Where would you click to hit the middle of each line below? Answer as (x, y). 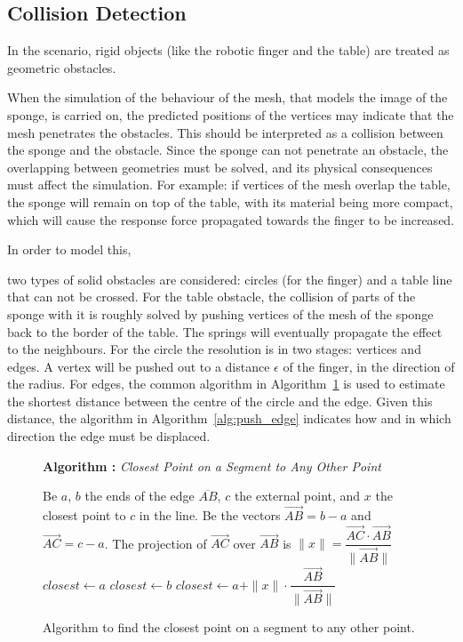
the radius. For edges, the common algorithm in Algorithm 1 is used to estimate (226, 384)
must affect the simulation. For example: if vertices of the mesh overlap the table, (229, 185)
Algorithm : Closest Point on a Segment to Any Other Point (212, 465)
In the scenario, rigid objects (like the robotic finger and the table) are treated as (228, 50)
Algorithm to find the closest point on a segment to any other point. (229, 627)
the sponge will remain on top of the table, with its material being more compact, (230, 201)
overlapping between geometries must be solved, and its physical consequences (220, 167)
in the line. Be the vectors (210, 515)
